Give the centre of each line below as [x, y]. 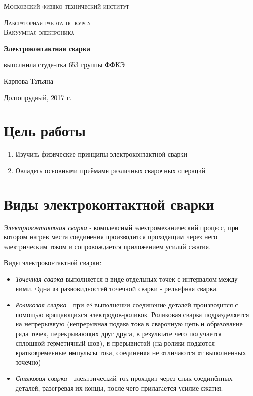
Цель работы [45, 131]
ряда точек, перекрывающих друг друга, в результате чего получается [118, 333]
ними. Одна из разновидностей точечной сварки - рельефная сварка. [117, 288]
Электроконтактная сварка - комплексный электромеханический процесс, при [121, 227]
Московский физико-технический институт [67, 6]
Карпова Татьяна [28, 81]
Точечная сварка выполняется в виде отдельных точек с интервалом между [126, 279]
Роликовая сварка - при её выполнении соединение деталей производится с [127, 305]
